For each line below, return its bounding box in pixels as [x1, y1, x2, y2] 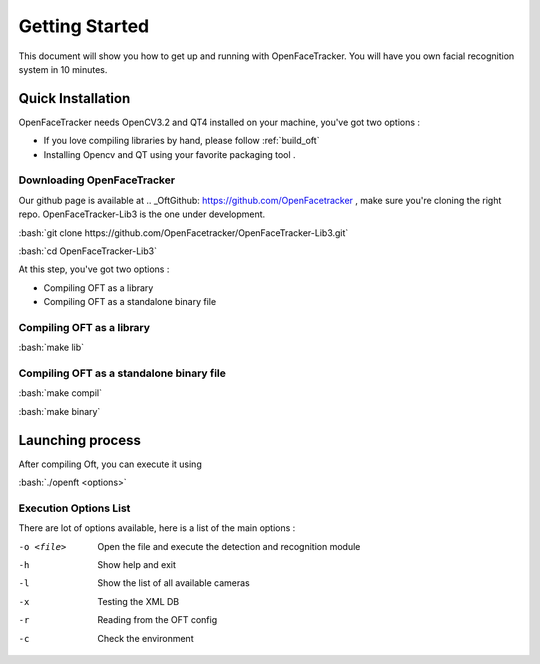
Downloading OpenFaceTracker [18, 173, 175, 187]
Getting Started [18, 15, 150, 37]
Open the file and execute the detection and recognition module [97, 540, 361, 552]
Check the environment [97, 632, 194, 644]
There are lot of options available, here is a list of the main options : [18, 522, 296, 534]
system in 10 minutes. [18, 63, 108, 75]
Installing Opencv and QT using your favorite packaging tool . [43, 148, 296, 160]
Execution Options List [18, 501, 131, 515]
